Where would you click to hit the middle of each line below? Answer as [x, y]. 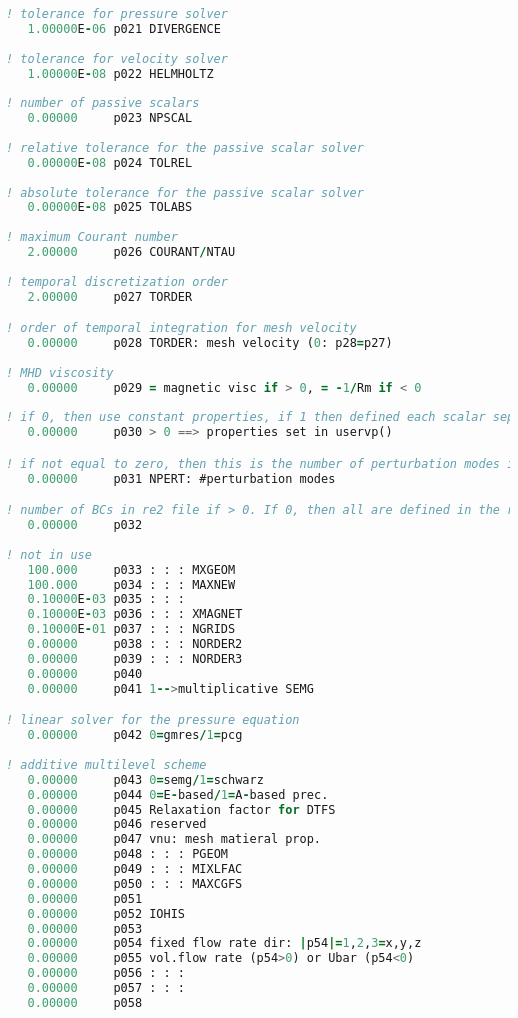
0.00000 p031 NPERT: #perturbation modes [181, 478]
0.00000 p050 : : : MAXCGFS [135, 883]
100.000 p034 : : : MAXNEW [131, 584]
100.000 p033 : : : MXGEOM [131, 569]
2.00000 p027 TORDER [110, 296]
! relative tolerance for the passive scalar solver [185, 147]
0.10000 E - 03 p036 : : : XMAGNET [135, 614]
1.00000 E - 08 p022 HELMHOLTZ [120, 73]
